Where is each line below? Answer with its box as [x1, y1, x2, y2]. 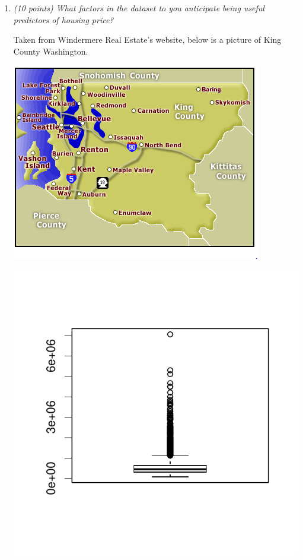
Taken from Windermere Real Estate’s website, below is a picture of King [13, 33, 282, 46]
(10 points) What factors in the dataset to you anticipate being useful [13, 2, 264, 14]
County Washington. [13, 45, 88, 57]
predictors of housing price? [13, 13, 114, 26]
